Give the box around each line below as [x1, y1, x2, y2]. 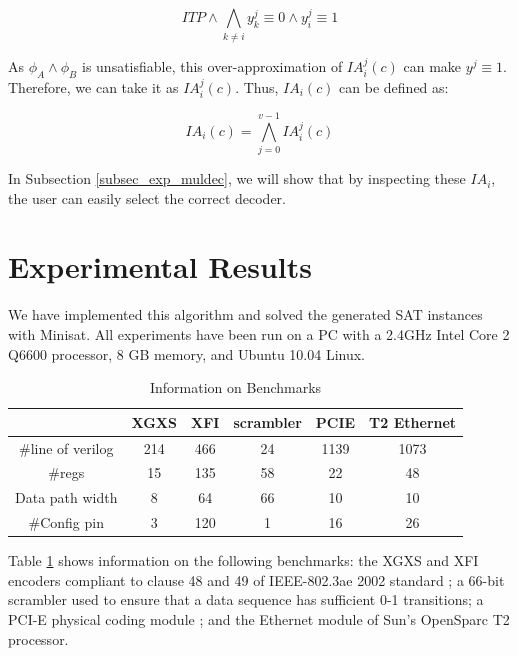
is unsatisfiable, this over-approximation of [81, 55, 343, 76]
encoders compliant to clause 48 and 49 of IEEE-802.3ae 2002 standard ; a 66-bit [8, 569, 505, 590]
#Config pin [28, 512, 104, 533]
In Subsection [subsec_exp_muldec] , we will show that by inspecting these [8, 168, 466, 189]
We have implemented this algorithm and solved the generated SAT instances [8, 304, 483, 325]
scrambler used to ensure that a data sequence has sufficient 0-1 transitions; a [8, 589, 484, 610]
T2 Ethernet [369, 411, 457, 432]
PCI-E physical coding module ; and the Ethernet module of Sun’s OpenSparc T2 [8, 609, 510, 630]
